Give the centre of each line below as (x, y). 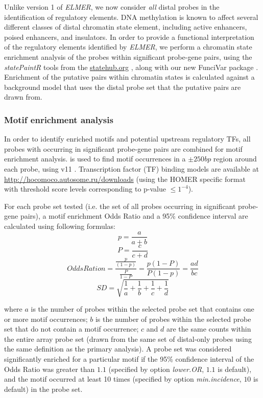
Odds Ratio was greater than (50, 369)
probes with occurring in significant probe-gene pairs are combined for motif (123, 148)
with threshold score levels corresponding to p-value (85, 189)
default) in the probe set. (43, 389)
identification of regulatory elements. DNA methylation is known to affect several (131, 17)
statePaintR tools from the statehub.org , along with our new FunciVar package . (131, 67)
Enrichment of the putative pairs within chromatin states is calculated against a (129, 77)
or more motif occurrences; (46, 319)
